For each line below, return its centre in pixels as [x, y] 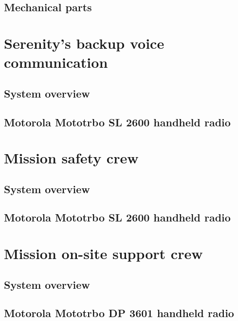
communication [56, 62]
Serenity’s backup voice [84, 43]
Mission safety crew [71, 158]
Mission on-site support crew [103, 253]
